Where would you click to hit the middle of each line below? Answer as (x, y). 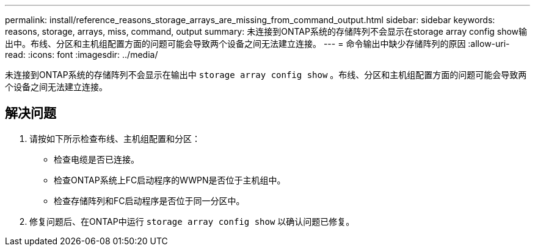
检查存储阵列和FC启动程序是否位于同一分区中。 (149, 200)
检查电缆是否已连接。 (96, 159)
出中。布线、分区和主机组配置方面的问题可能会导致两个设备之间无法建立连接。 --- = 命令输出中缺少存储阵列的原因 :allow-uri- (257, 44)
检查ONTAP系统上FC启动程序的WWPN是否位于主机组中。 (170, 180)
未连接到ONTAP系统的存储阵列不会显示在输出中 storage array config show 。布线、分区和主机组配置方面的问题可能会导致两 (266, 75)
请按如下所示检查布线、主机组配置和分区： (115, 138)
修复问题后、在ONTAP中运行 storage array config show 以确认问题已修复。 (192, 221)
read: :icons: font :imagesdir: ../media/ (82, 55)
